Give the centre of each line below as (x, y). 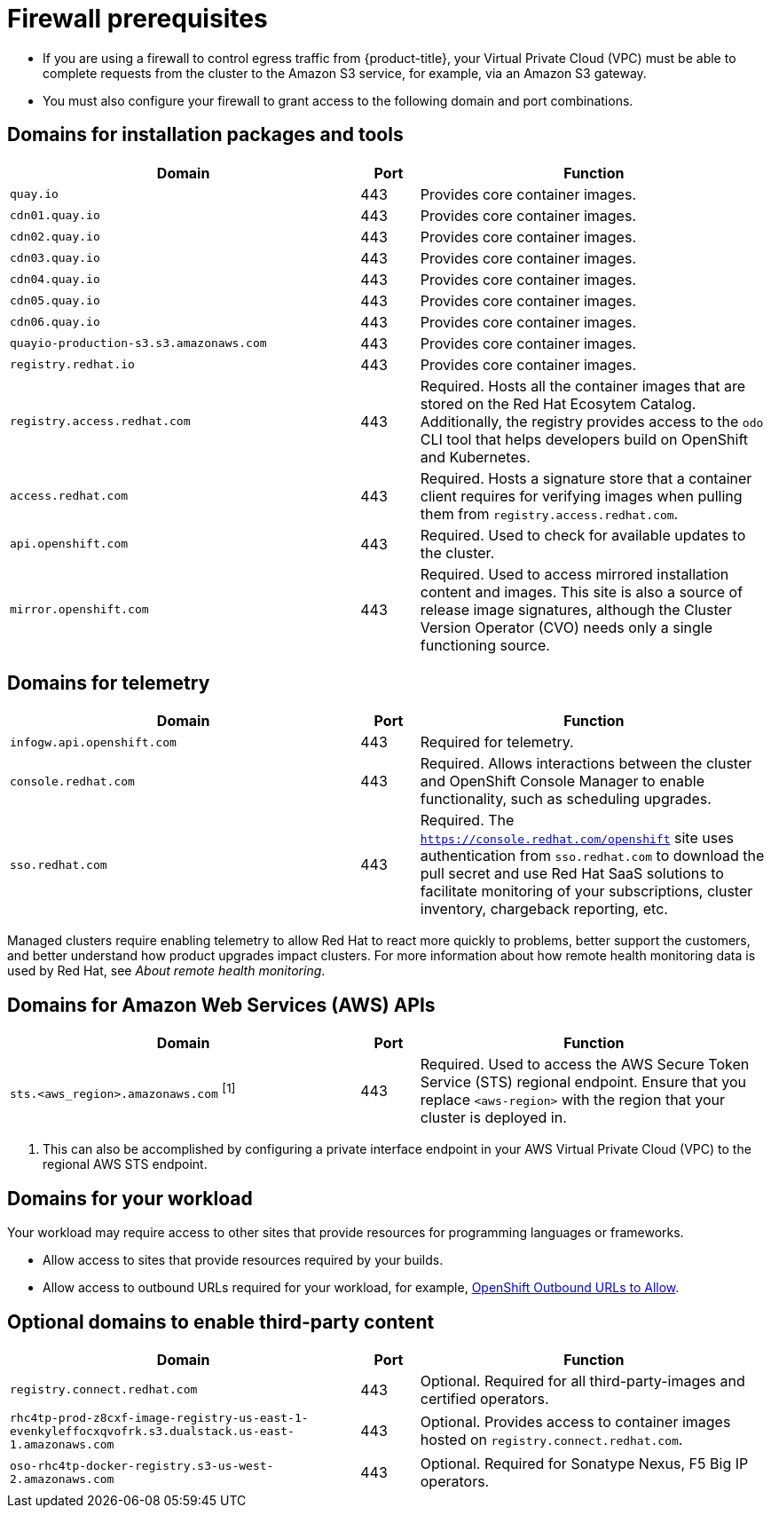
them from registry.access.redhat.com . (549, 513)
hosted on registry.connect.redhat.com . (551, 1440)
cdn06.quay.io (55, 322)
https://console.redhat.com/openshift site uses (577, 838)
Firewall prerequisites (138, 19)
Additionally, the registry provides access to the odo (592, 421)
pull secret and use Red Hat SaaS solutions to (572, 874)
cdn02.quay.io (55, 237)
